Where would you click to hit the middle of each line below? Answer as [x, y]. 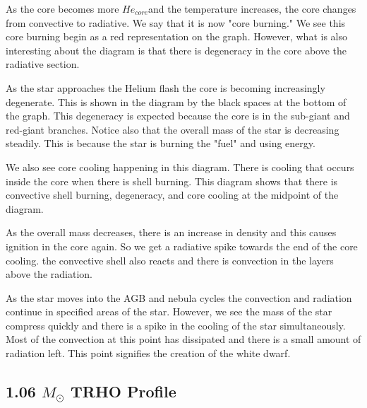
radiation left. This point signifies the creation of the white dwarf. [148, 353]
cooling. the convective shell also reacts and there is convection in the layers [170, 260]
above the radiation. [49, 274]
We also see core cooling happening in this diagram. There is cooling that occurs [180, 167]
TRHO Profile [123, 391]
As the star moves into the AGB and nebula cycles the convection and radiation [179, 297]
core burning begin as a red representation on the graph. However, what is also [176, 36]
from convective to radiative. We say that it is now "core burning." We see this [176, 22]
